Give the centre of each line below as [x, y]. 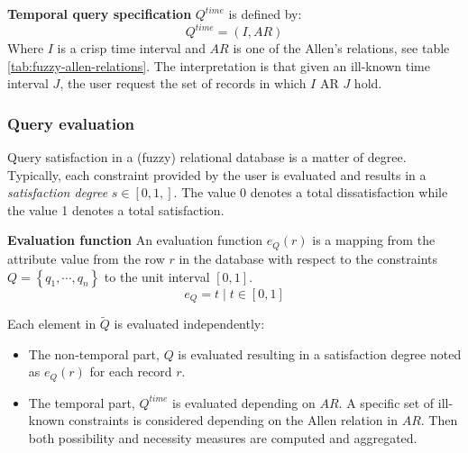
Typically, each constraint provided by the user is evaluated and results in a [217, 174]
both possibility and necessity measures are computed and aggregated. [223, 438]
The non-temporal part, [94, 353]
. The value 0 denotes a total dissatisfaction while [311, 192]
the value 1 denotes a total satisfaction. [116, 209]
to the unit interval [157, 276]
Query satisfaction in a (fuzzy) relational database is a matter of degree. [207, 157]
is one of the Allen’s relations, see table [341, 48]
